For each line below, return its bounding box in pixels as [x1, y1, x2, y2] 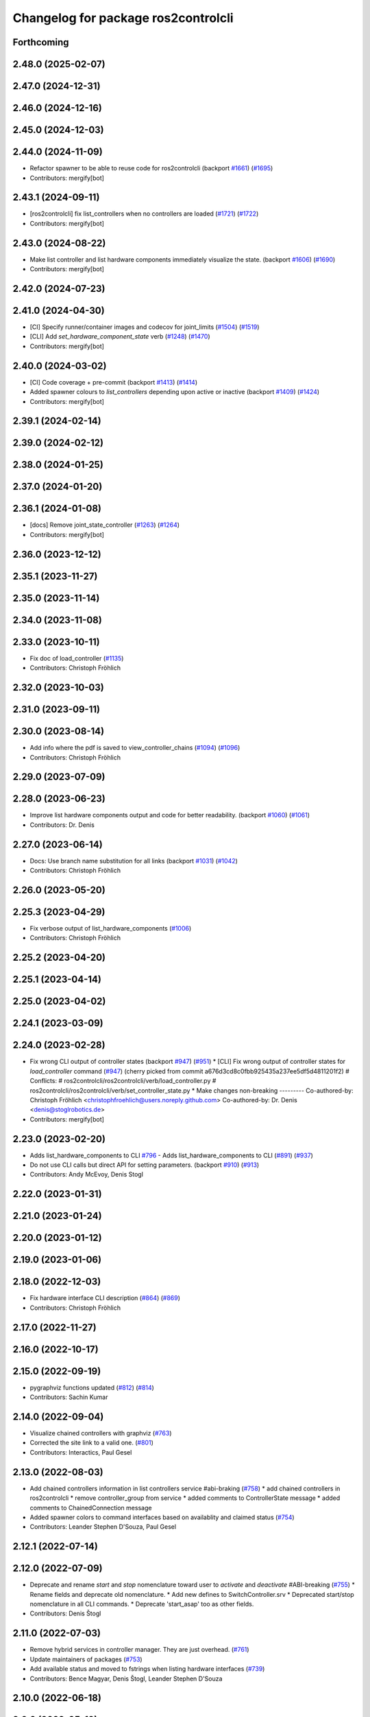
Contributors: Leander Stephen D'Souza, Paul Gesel [29, 1523, 177, 1531]
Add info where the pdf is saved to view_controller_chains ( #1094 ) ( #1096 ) [29, 744, 241, 752]
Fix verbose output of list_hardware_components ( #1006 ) [29, 924, 192, 933]
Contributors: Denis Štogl [29, 1609, 101, 1617]
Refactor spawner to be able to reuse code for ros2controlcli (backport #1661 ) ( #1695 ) [29, 164, 273, 172]
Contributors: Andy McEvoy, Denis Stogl [29, 1170, 144, 1179]
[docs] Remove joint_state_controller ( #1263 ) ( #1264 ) [29, 521, 180, 529]
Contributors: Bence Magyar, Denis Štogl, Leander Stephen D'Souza [29, 1674, 223, 1683]
